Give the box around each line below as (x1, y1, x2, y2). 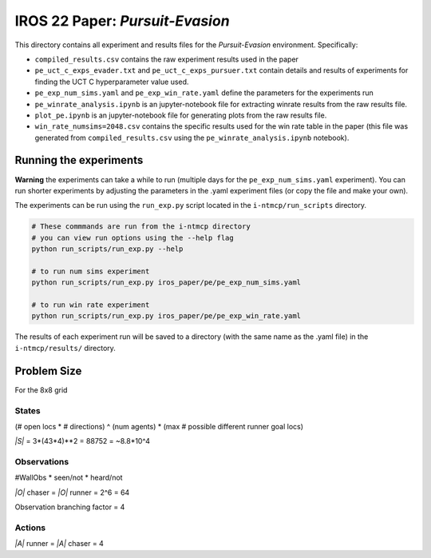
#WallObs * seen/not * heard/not (14, 472, 123, 483)
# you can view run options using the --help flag (31, 233, 235, 242)
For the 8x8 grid (14, 385, 68, 395)
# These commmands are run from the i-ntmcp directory (31, 222, 251, 231)
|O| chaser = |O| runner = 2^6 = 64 (14, 488, 130, 497)
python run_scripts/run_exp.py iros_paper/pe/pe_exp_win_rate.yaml (31, 312, 302, 321)
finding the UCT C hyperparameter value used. (34, 77, 189, 86)
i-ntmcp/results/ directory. (14, 343, 116, 353)
